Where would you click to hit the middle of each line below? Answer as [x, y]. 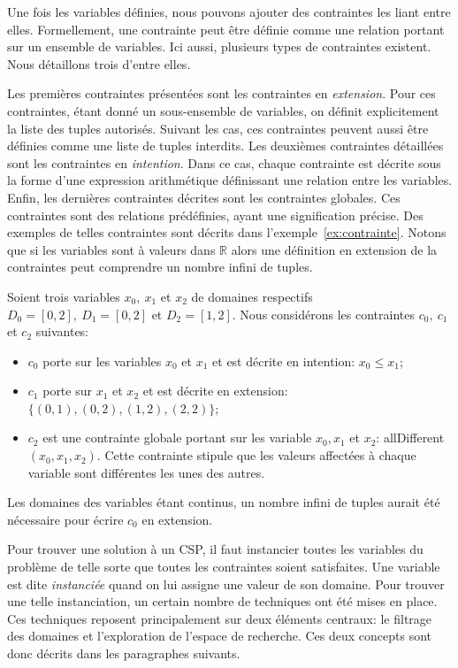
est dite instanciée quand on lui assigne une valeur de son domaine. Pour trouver [226, 584]
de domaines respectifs [252, 296]
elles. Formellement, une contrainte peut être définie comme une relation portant [226, 29]
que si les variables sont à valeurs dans [111, 249]
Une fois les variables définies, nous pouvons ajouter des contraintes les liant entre [229, 12]
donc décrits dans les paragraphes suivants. [124, 653]
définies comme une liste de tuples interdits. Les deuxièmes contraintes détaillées [225, 146]
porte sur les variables [102, 361]
